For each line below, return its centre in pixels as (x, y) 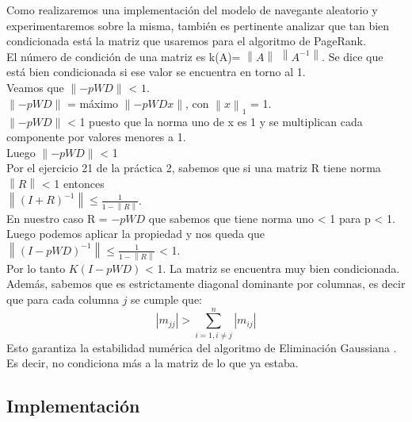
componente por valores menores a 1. (96, 137)
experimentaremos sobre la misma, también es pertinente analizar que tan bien (198, 25)
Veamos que (35, 87)
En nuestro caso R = (57, 218)
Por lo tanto (36, 268)
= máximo (93, 103)
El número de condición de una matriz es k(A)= (124, 56)
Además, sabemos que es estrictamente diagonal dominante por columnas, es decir (206, 284)
